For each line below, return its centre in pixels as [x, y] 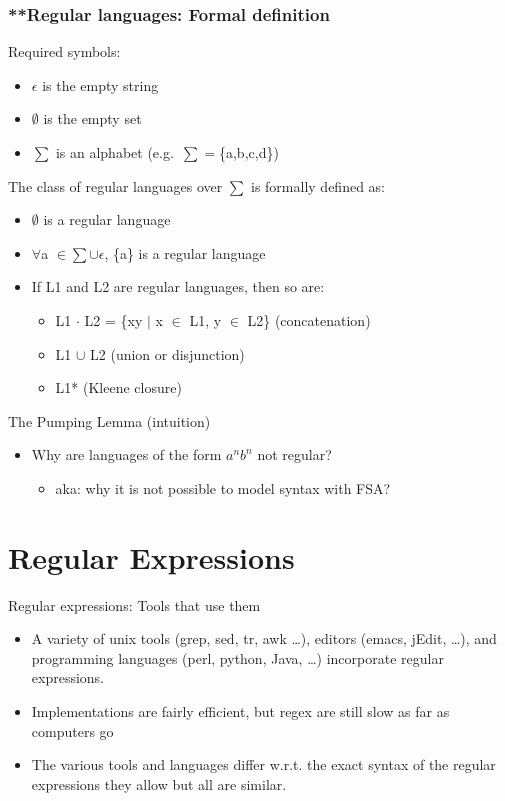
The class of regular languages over [115, 185]
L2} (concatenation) [309, 319]
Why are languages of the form [126, 454]
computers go [72, 730]
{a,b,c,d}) [248, 152]
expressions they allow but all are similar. [159, 783]
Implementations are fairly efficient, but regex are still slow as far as [240, 711]
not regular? [294, 454]
